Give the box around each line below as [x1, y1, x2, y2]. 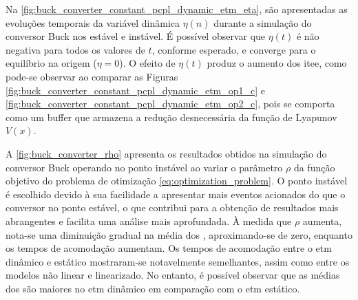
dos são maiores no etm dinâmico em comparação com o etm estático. [6, 281, 300, 295]
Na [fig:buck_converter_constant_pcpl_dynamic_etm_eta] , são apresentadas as [6, 2, 348, 16]
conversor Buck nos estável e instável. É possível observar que [6, 29, 266, 43]
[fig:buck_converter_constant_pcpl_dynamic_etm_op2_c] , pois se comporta [6, 96, 335, 111]
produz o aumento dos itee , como [207, 56, 347, 70]
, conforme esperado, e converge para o [151, 42, 316, 56]
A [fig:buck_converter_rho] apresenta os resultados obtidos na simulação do [6, 146, 327, 160]
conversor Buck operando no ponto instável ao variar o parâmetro [6, 160, 283, 174]
